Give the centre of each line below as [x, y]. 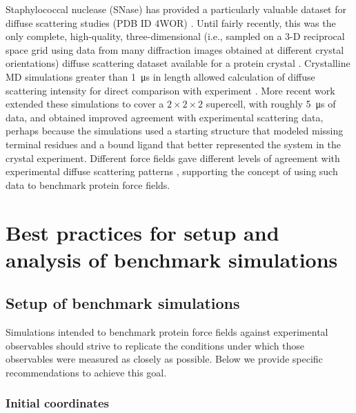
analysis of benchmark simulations [172, 259]
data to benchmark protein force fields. [88, 184]
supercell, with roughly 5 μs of [271, 104]
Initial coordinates [58, 403]
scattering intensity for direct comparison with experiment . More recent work [170, 90]
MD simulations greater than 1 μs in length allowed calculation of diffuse [160, 76]
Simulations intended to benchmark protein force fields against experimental [167, 332]
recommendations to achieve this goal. [86, 372]
